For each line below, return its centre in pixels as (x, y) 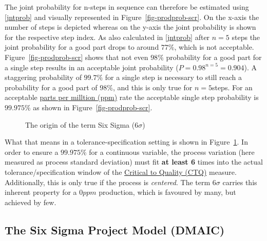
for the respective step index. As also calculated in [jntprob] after (107, 37)
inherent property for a (41, 192)
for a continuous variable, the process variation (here (172, 152)
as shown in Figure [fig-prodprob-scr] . (93, 107)
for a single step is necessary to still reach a (173, 77)
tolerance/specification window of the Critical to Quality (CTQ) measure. (121, 172)
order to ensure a (32, 152)
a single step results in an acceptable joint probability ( (92, 67)
